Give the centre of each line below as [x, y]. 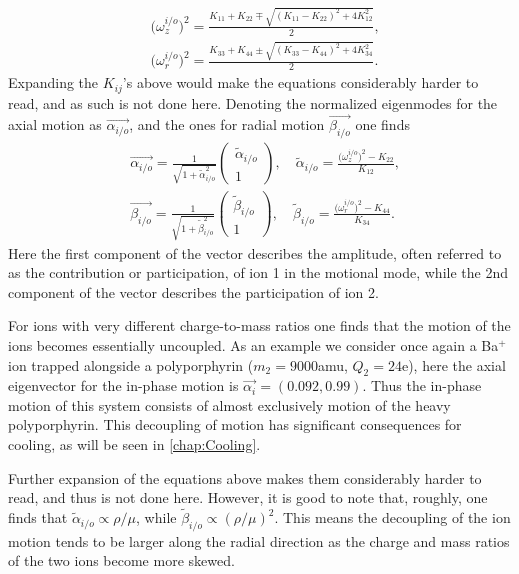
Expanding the [53, 82]
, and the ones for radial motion [227, 124]
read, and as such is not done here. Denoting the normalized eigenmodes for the [253, 102]
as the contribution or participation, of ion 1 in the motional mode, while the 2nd [258, 272]
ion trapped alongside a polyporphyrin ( [131, 364]
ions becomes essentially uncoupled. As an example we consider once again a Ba [253, 344]
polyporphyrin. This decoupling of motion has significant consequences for [235, 424]
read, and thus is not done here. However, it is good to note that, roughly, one [248, 497]
